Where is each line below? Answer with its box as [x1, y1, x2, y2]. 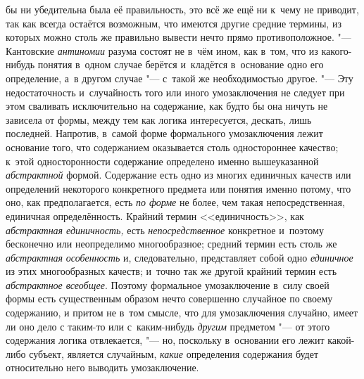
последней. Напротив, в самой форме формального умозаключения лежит [6, 126, 323, 141]
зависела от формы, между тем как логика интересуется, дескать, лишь [6, 112, 312, 127]
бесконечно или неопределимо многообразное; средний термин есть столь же [6, 236, 337, 251]
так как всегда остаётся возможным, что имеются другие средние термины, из [6, 15, 341, 30]
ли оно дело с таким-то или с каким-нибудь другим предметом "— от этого [6, 319, 330, 333]
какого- [321, 43, 352, 58]
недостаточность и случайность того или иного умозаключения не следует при [6, 84, 345, 99]
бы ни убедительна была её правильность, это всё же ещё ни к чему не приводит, [6, 2, 359, 16]
